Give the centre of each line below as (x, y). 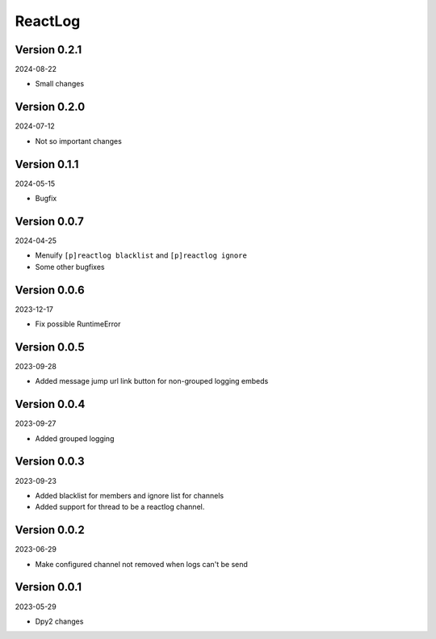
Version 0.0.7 (50, 221)
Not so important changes (79, 141)
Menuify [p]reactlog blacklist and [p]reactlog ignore (141, 255)
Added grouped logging (75, 438)
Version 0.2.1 (48, 50)
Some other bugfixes (70, 267)
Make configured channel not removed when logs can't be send (141, 564)
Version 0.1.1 (47, 164)
